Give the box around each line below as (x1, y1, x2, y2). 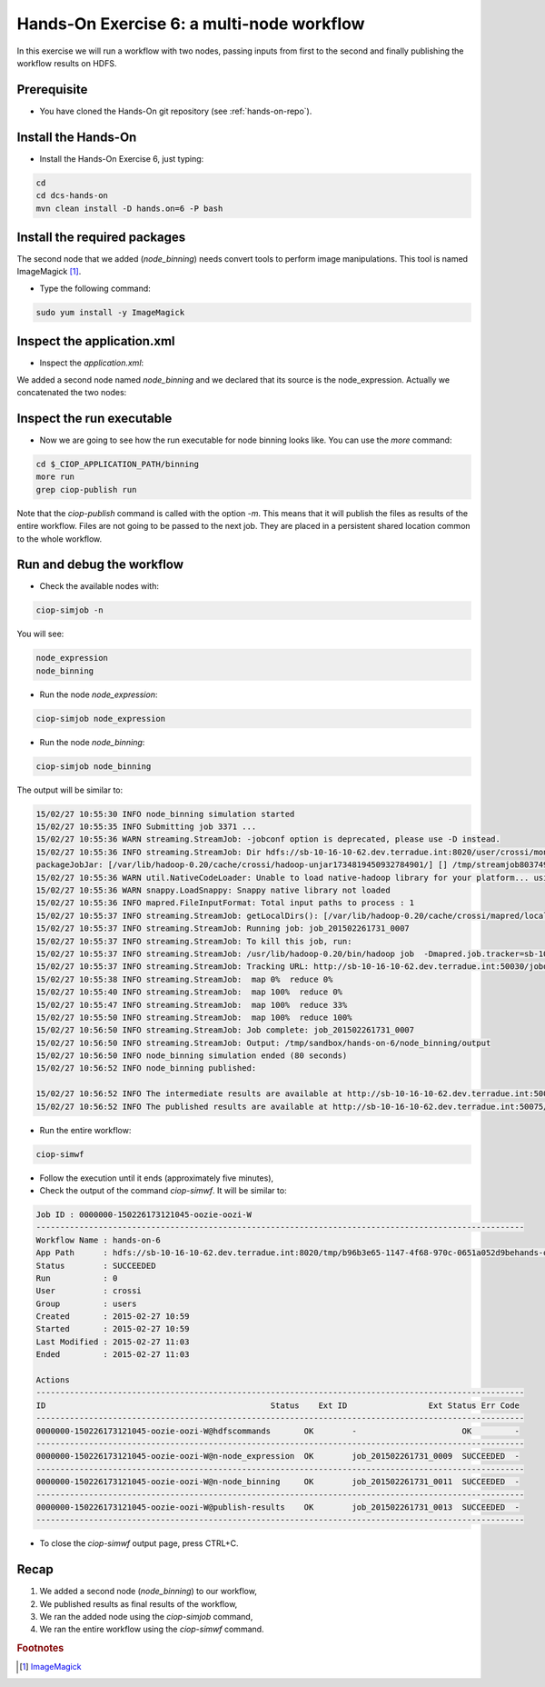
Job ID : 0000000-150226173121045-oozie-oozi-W (35, 1209, 252, 1220)
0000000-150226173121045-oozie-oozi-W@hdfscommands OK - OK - (35, 1425, 520, 1436)
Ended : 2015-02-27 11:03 (35, 1350, 190, 1360)
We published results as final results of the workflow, (39, 1598, 238, 1609)
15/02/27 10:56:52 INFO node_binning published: (35, 1063, 257, 1073)
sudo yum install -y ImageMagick (35, 307, 185, 317)
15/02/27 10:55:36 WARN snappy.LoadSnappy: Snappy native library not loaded (35, 885, 391, 895)
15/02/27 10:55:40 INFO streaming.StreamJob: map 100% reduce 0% (35, 987, 343, 997)
